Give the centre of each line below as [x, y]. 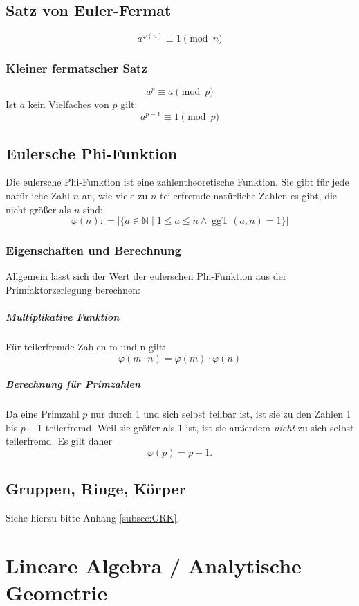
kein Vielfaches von [68, 104]
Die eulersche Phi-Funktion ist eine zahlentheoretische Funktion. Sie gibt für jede [177, 182]
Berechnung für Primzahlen [73, 384]
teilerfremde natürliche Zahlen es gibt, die [248, 195]
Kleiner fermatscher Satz [76, 68]
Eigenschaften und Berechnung [93, 250]
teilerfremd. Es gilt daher [59, 441]
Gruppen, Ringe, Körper [96, 489]
